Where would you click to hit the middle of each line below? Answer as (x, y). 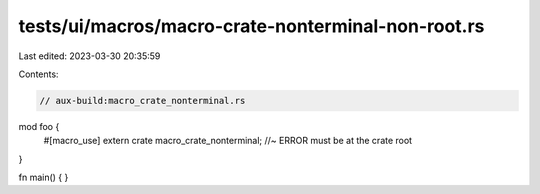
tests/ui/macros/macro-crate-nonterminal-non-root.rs (251, 26)
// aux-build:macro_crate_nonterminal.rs (142, 100)
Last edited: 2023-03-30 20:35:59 (89, 56)
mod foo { (39, 126)
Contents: (38, 74)
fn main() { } (43, 177)
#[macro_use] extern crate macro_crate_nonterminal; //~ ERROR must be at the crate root (228, 141)
